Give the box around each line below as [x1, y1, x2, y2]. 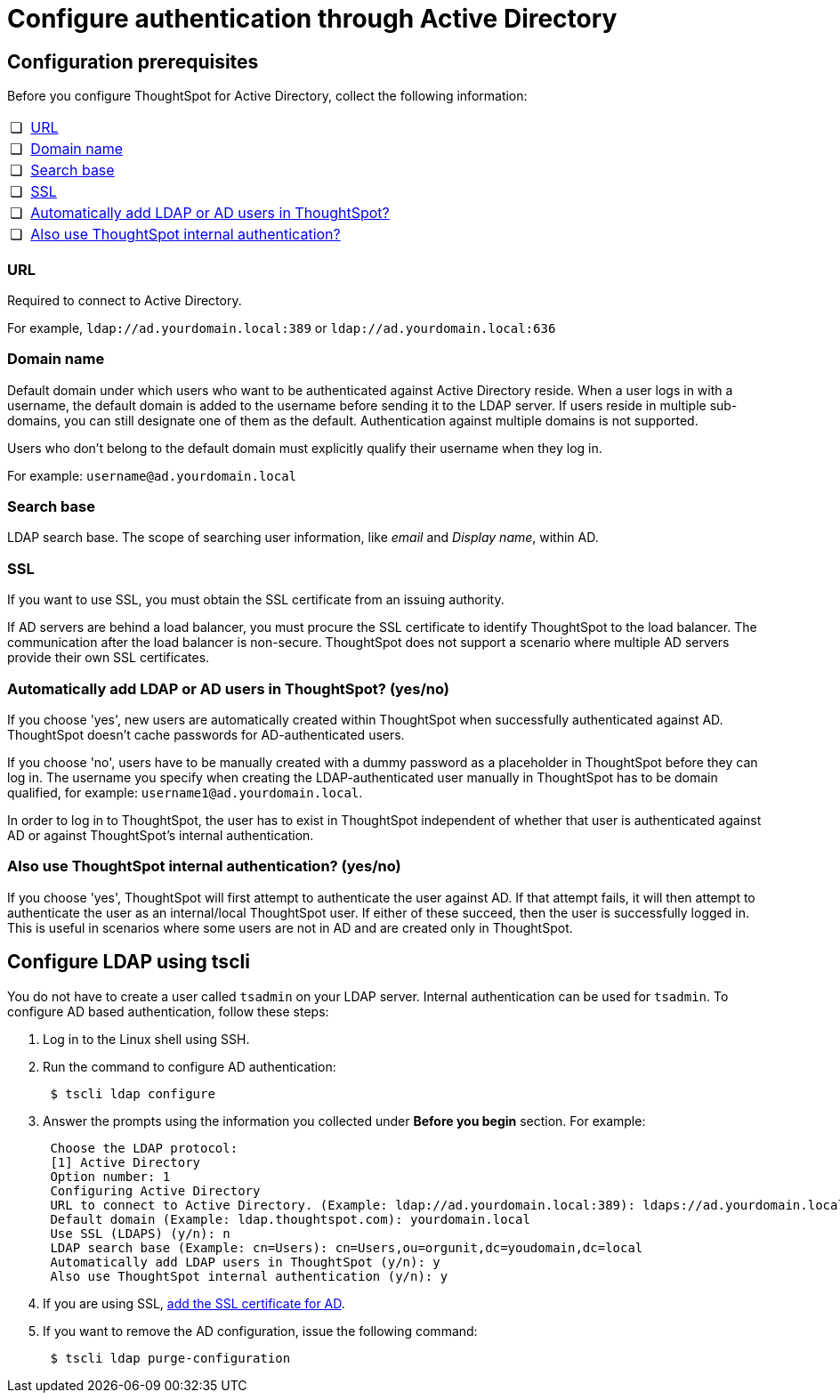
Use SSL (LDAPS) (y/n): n [50, 1226, 230, 1241]
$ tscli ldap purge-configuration [50, 1350, 291, 1365]
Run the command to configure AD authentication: [43, 1058, 336, 1074]
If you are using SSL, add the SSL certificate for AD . [43, 1295, 345, 1311]
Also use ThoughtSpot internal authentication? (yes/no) [7, 857, 401, 876]
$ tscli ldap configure [50, 1086, 215, 1101]
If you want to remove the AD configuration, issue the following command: [43, 1323, 478, 1339]
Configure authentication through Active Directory [7, 4, 618, 34]
